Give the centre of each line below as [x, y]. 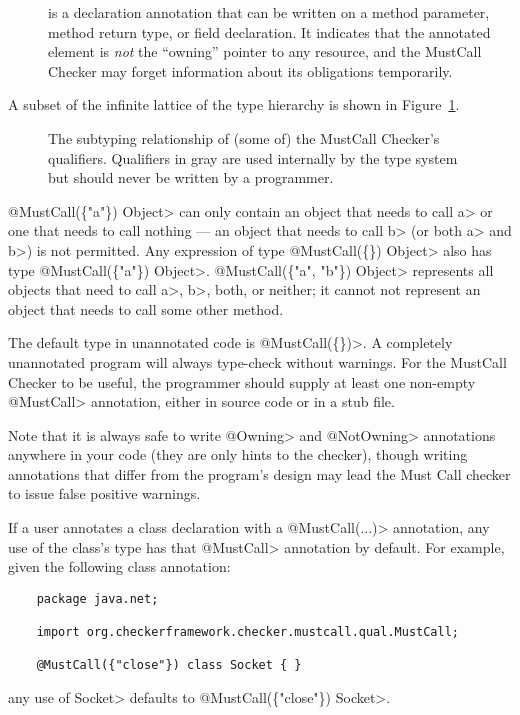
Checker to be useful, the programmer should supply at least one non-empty [242, 381]
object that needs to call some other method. [146, 308]
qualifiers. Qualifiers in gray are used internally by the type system [253, 157]
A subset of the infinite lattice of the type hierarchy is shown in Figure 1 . [234, 104]
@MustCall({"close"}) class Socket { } [169, 665]
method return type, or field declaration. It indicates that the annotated [269, 31]
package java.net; [97, 598]
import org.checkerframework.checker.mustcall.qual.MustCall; [248, 632]
